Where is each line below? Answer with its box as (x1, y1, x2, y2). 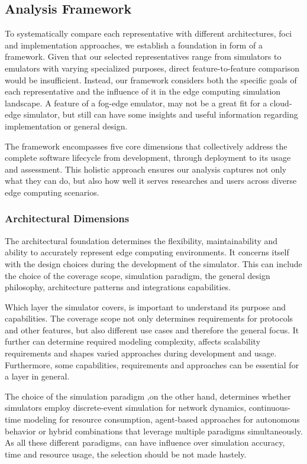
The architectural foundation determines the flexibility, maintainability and (5, 234, 278, 246)
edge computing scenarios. (5, 186, 99, 198)
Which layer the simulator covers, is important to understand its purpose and (5, 300, 286, 313)
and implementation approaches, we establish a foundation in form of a (5, 38, 263, 51)
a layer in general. (5, 370, 70, 382)
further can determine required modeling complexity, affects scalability (5, 335, 261, 348)
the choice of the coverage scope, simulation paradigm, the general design (5, 269, 270, 281)
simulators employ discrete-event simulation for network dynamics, (5, 401, 247, 414)
